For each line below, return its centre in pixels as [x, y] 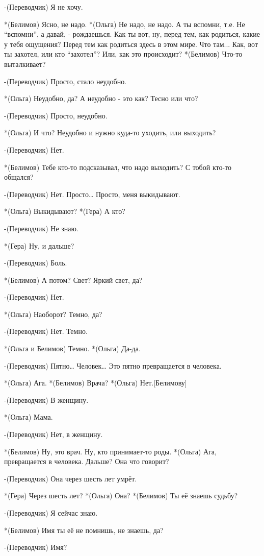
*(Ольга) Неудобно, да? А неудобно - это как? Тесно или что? [101, 98]
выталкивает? [25, 64]
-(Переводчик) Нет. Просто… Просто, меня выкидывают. [92, 194]
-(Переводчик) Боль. [36, 263]
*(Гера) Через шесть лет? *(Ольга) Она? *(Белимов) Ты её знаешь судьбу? [121, 495]
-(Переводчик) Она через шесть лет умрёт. [71, 478]
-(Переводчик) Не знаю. [41, 228]
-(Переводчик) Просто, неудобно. [56, 115]
